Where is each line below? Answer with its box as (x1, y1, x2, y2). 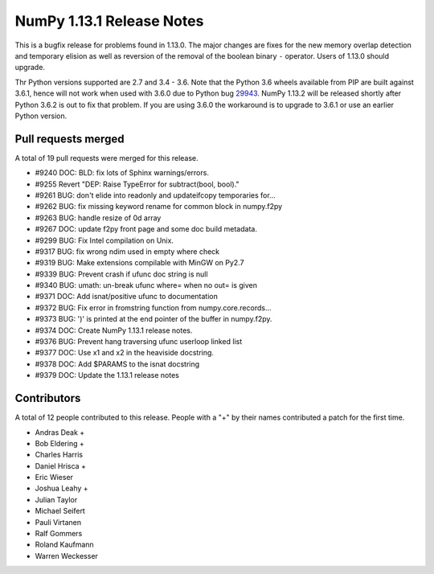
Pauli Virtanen (35, 517, 82, 527)
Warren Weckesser (35, 551, 98, 560)
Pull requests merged (14, 132, 125, 146)
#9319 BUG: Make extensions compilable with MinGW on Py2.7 (35, 258, 244, 268)
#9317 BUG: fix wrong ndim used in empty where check (35, 246, 220, 256)
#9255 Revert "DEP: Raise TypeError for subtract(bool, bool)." (35, 179, 240, 189)
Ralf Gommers (35, 529, 83, 539)
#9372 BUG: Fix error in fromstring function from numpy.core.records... (35, 302, 272, 313)
